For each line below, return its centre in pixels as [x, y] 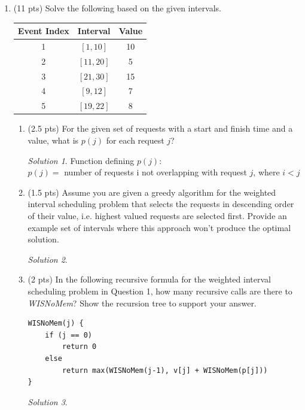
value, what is [53, 140]
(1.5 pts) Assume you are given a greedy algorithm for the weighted [152, 192]
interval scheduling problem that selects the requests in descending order [161, 204]
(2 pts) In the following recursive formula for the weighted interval [149, 279]
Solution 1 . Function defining [81, 160]
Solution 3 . [48, 401]
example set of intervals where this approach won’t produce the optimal [159, 227]
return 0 [79, 347]
